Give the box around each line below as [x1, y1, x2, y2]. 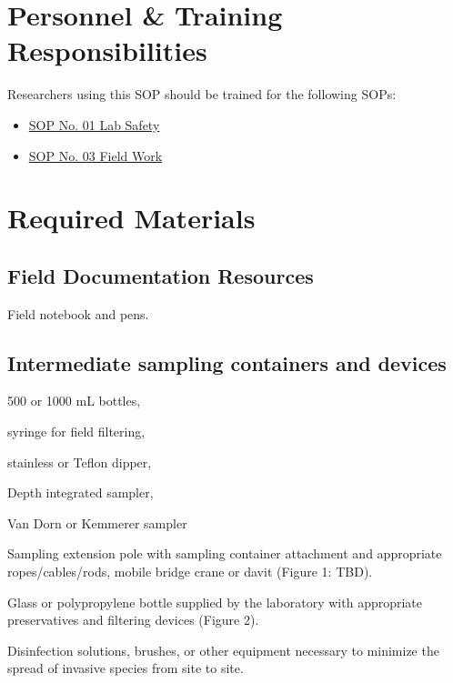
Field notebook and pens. [7, 304, 149, 323]
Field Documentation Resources [7, 261, 314, 289]
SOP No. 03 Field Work [28, 146, 163, 165]
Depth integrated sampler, [7, 483, 154, 502]
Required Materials [7, 199, 256, 236]
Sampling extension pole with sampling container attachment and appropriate [7, 544, 442, 563]
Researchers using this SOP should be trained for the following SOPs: [7, 85, 397, 104]
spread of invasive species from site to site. [7, 658, 244, 678]
